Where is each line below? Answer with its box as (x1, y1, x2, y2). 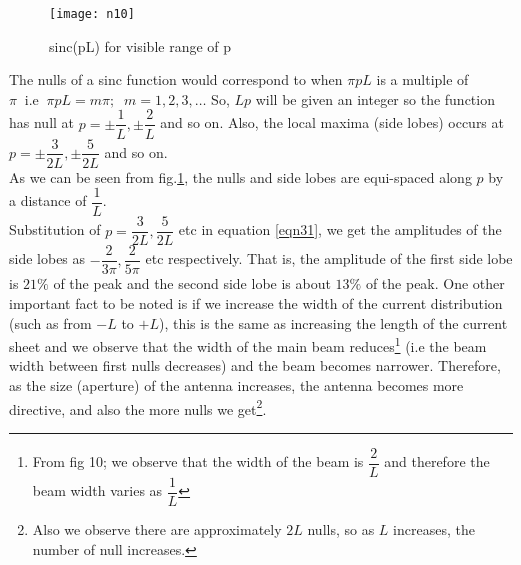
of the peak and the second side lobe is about (53, 273, 331, 294)
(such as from (9, 312, 92, 333)
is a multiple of (376, 69, 469, 90)
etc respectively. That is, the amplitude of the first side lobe (145, 248, 513, 269)
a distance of (9, 190, 87, 211)
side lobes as (9, 248, 86, 269)
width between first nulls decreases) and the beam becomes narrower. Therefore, (9, 355, 501, 376)
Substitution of (9, 219, 101, 240)
